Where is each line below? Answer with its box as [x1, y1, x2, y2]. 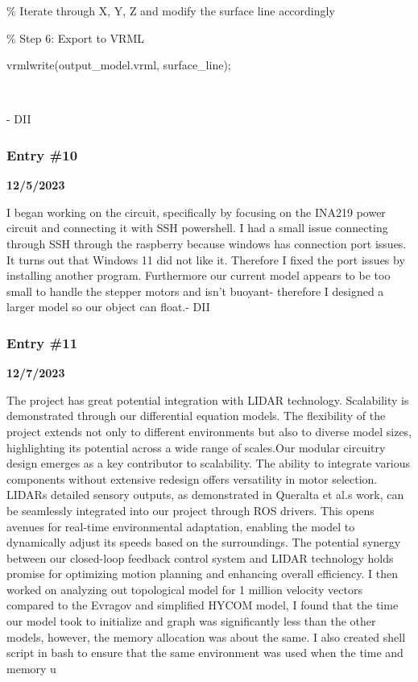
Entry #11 [6, 332, 78, 352]
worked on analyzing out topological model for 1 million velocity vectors [6, 580, 362, 597]
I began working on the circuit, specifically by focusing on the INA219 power [6, 203, 386, 220]
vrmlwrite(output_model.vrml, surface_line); [6, 56, 231, 73]
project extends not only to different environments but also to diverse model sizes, [6, 422, 412, 439]
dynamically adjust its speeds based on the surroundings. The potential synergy [6, 534, 401, 551]
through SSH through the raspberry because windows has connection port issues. [6, 235, 407, 252]
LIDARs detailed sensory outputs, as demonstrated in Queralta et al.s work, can [6, 486, 404, 503]
